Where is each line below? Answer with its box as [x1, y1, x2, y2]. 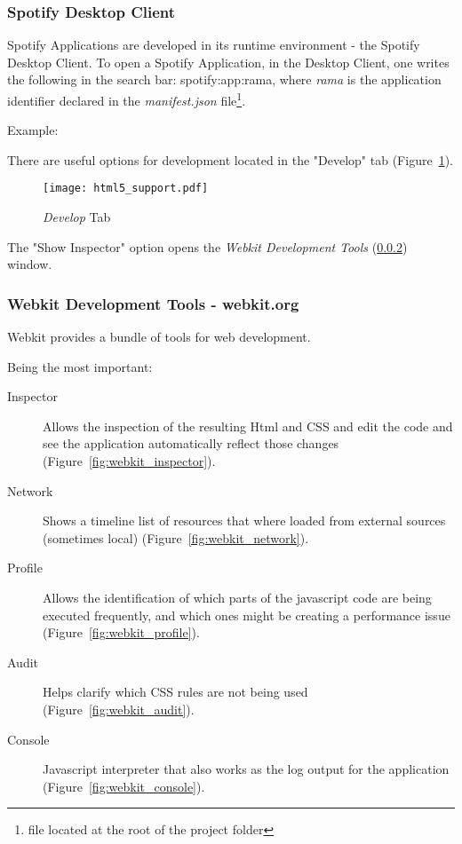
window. [7, 255, 52, 273]
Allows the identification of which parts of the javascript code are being [43, 588, 432, 607]
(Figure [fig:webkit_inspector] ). [43, 452, 216, 470]
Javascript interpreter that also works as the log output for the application [43, 760, 450, 778]
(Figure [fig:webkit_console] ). [43, 777, 205, 795]
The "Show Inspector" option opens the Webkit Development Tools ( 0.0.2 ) [7, 237, 408, 256]
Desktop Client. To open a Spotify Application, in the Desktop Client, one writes [7, 52, 450, 71]
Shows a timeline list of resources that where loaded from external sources [43, 511, 446, 530]
